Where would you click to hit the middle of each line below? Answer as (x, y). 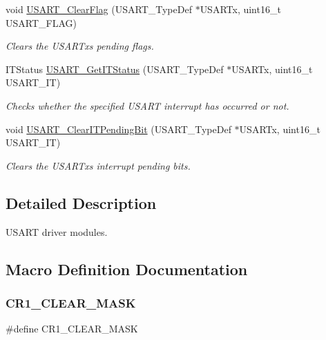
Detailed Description (81, 202)
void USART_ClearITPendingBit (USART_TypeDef (118, 129)
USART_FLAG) (41, 22)
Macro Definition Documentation (127, 269)
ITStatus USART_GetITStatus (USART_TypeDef (115, 69)
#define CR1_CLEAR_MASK (72, 329)
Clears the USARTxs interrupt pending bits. (98, 165)
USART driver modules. (57, 231)
